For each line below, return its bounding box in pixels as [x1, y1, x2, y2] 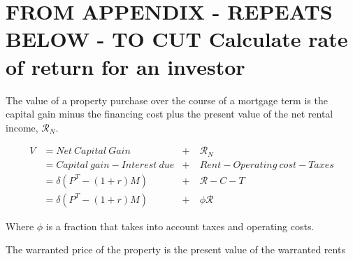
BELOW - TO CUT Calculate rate [6, 24, 348, 53]
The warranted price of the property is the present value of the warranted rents [6, 242, 345, 257]
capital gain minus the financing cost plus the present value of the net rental [6, 106, 333, 121]
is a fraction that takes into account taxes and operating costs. [45, 218, 315, 233]
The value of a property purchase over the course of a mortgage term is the [6, 92, 328, 107]
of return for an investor [6, 52, 245, 80]
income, [6, 120, 38, 134]
